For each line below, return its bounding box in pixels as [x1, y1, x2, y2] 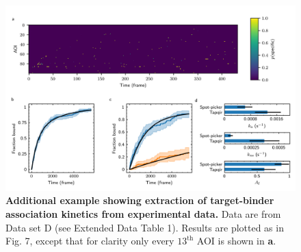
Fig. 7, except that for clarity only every [5, 234, 174, 248]
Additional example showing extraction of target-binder [5, 193, 274, 207]
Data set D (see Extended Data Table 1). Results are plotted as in [5, 220, 284, 234]
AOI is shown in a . [196, 234, 276, 248]
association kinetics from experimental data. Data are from [5, 206, 281, 220]
